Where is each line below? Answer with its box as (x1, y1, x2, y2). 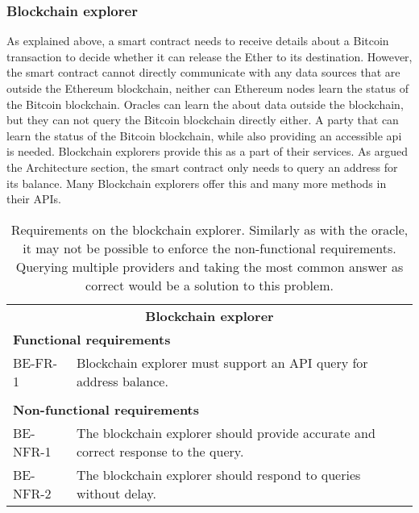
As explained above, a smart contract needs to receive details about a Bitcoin (6, 32, 389, 49)
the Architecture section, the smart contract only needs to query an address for (6, 158, 398, 175)
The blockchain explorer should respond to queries (76, 465, 361, 484)
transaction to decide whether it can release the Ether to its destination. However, (6, 48, 413, 65)
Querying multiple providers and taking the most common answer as (15, 256, 404, 276)
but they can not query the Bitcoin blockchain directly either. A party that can (6, 111, 399, 128)
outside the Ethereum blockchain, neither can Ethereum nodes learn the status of (6, 80, 409, 96)
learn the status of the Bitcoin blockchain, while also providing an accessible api (6, 127, 402, 144)
